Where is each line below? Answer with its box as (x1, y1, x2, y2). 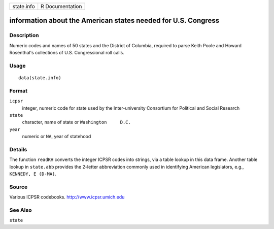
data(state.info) (18, 75, 61, 81)
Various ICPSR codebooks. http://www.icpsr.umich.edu (9, 194, 125, 200)
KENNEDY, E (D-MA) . (9, 171, 57, 177)
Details (9, 146, 27, 153)
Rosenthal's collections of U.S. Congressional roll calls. (9, 50, 124, 56)
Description (9, 32, 39, 39)
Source (9, 183, 28, 190)
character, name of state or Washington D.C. (22, 119, 131, 125)
